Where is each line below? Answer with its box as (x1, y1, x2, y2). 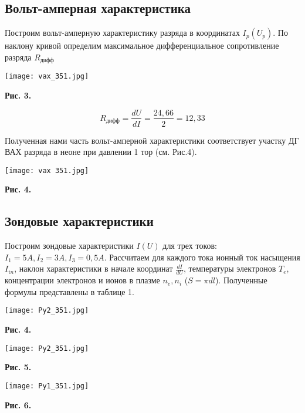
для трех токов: (162, 239, 217, 252)
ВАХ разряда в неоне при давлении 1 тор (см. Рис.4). (5, 145, 197, 158)
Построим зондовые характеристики (5, 239, 134, 252)
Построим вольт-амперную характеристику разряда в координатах (5, 26, 240, 39)
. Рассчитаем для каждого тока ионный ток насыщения (104, 250, 300, 263)
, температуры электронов (184, 262, 276, 275)
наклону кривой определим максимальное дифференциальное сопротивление (5, 39, 279, 52)
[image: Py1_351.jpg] (5, 381, 89, 390)
